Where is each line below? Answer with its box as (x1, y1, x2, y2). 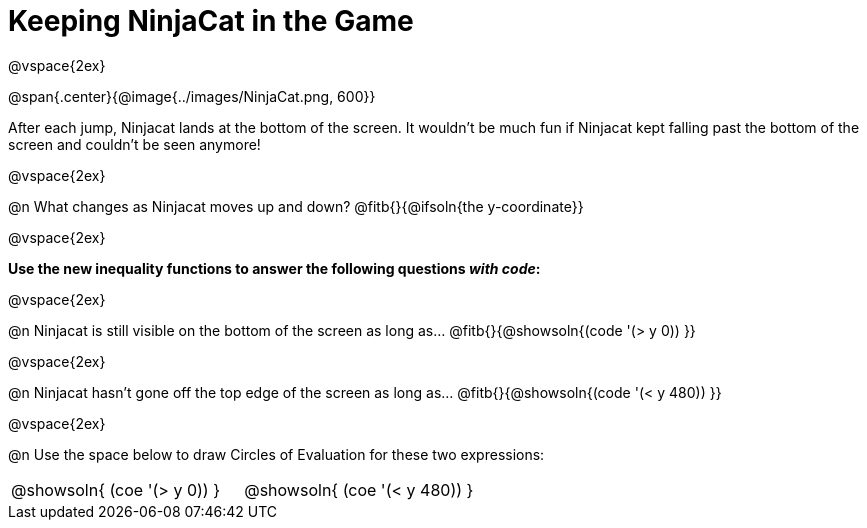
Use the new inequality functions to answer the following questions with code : (8, 259, 541, 277)
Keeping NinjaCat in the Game (8, 4, 414, 38)
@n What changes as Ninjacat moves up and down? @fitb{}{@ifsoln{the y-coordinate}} (8, 197, 584, 215)
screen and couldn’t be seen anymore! (8, 135, 261, 153)
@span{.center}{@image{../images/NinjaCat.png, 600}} (8, 87, 376, 105)
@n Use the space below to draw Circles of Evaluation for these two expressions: (8, 445, 545, 463)
